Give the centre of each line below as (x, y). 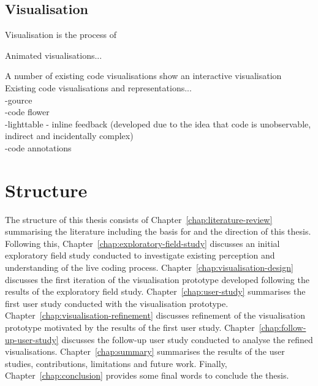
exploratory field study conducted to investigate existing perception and (140, 255)
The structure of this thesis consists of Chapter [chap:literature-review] (139, 219)
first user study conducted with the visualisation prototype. (117, 303)
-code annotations (38, 147)
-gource (19, 100)
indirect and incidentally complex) (69, 136)
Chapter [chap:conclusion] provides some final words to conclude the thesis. (147, 375)
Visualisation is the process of (61, 35)
